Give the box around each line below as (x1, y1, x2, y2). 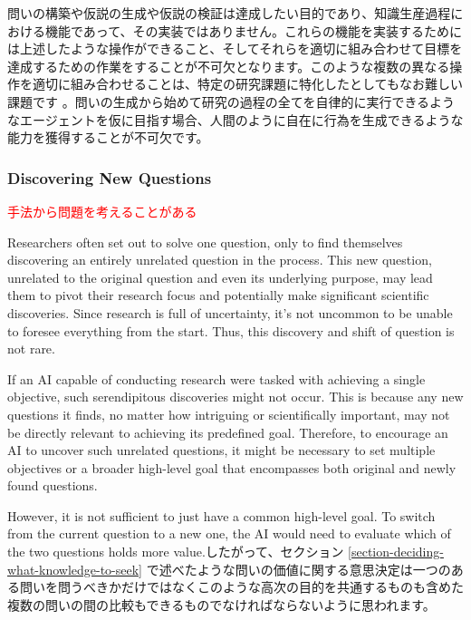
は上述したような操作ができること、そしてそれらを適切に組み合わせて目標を (7, 39, 463, 58)
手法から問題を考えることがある (7, 201, 197, 220)
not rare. (7, 339, 55, 358)
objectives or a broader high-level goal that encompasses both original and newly (7, 458, 457, 477)
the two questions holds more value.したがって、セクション (7, 542, 344, 561)
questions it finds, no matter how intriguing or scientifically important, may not (7, 404, 450, 423)
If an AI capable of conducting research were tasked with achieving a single (7, 369, 426, 388)
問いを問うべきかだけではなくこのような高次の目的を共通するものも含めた (19, 577, 464, 596)
